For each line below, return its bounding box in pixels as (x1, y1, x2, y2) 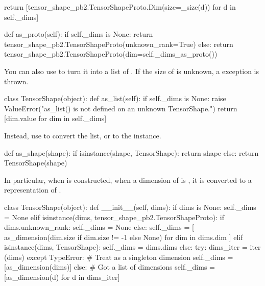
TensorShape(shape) (4, 157, 67, 168)
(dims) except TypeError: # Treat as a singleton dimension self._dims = (4, 251, 233, 262)
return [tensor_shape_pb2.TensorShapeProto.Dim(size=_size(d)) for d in (4, 2, 236, 12)
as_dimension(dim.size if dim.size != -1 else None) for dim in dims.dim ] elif (4, 231, 243, 242)
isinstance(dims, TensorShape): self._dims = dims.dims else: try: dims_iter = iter (4, 242, 261, 252)
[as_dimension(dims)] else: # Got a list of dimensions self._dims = (4, 261, 215, 272)
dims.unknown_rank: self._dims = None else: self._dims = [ (4, 222, 194, 232)
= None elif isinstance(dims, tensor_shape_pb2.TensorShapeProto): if (4, 211, 224, 222)
